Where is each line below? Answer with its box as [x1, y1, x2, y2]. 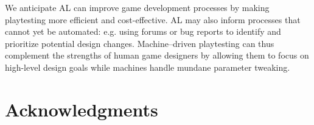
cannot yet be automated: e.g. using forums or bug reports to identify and [5, 25, 281, 38]
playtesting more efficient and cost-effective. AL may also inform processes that [5, 13, 301, 26]
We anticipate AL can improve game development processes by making [5, 1, 270, 13]
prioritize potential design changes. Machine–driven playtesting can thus [5, 37, 274, 49]
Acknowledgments [5, 96, 158, 121]
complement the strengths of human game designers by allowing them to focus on [5, 49, 309, 62]
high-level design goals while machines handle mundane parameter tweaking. [5, 60, 290, 73]
